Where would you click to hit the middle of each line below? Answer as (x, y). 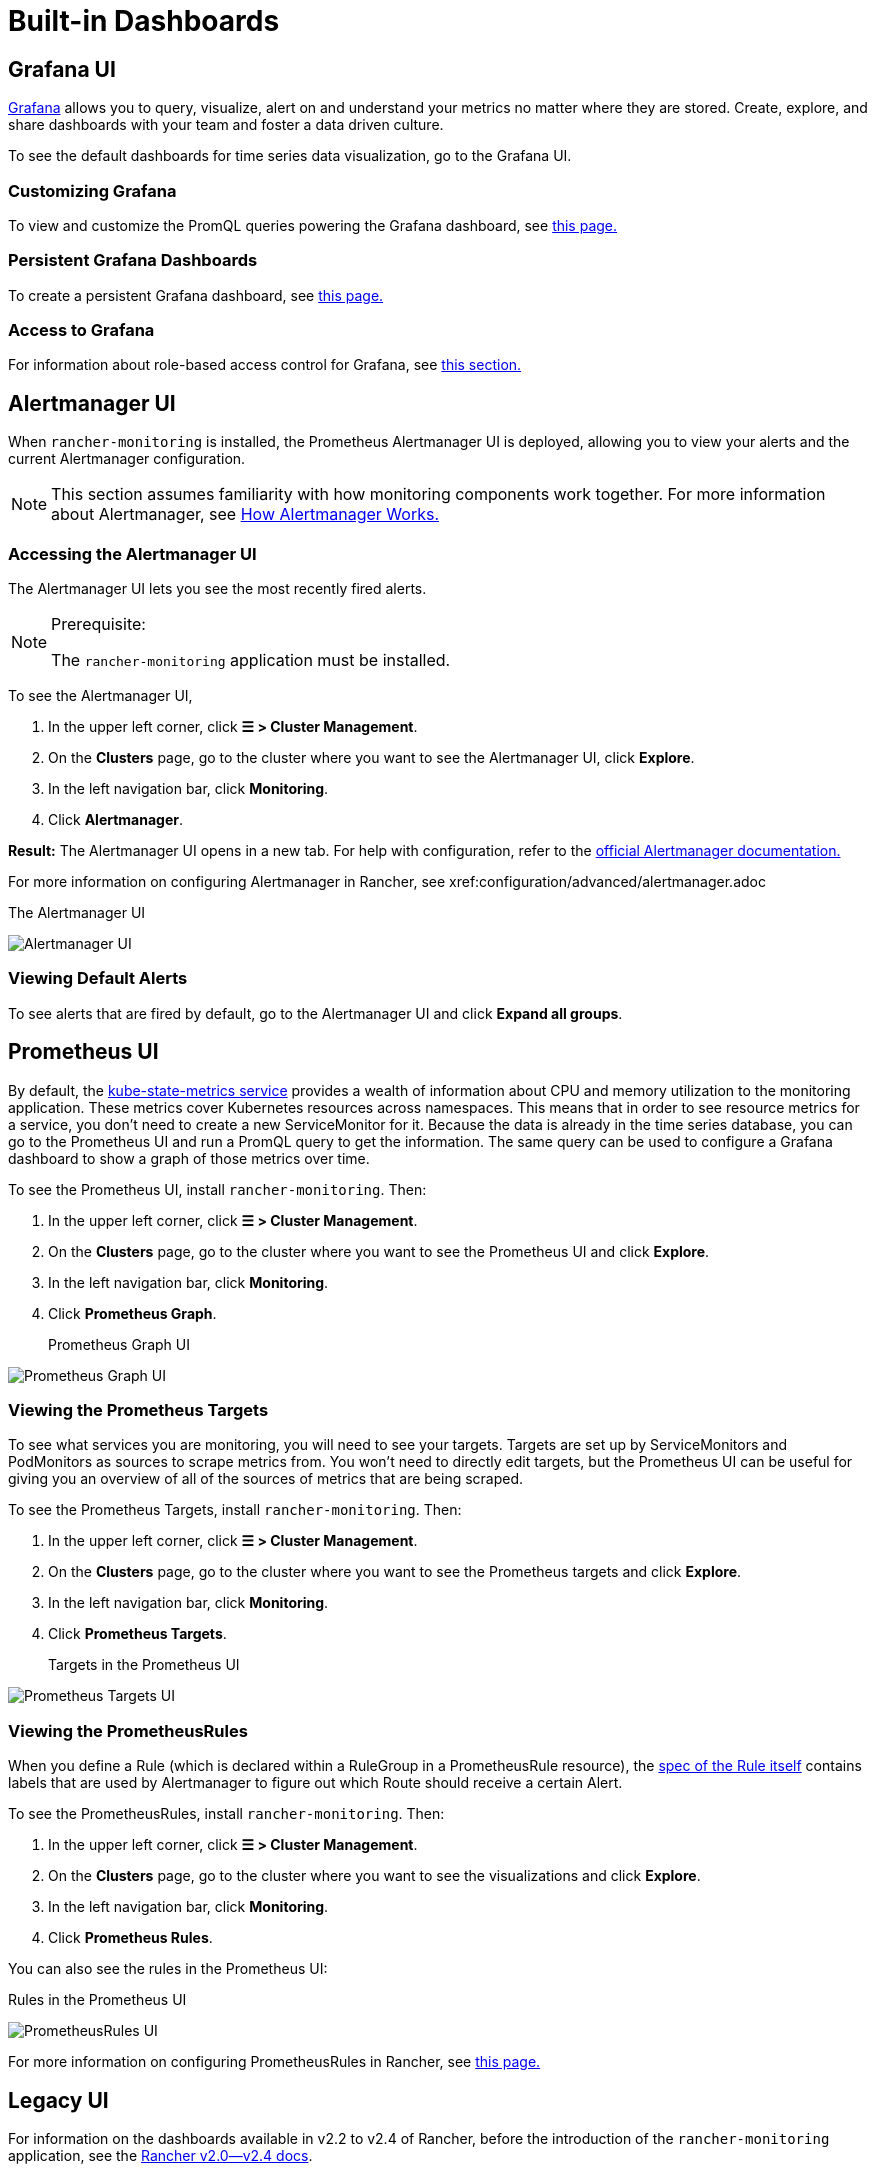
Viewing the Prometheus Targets (138, 1409)
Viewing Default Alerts (98, 978)
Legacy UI (58, 2100)
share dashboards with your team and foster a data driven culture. (226, 125)
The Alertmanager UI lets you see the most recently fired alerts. (217, 589)
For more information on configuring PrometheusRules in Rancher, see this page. (274, 2062)
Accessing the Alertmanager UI (132, 553)
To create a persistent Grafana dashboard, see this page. (196, 295)
